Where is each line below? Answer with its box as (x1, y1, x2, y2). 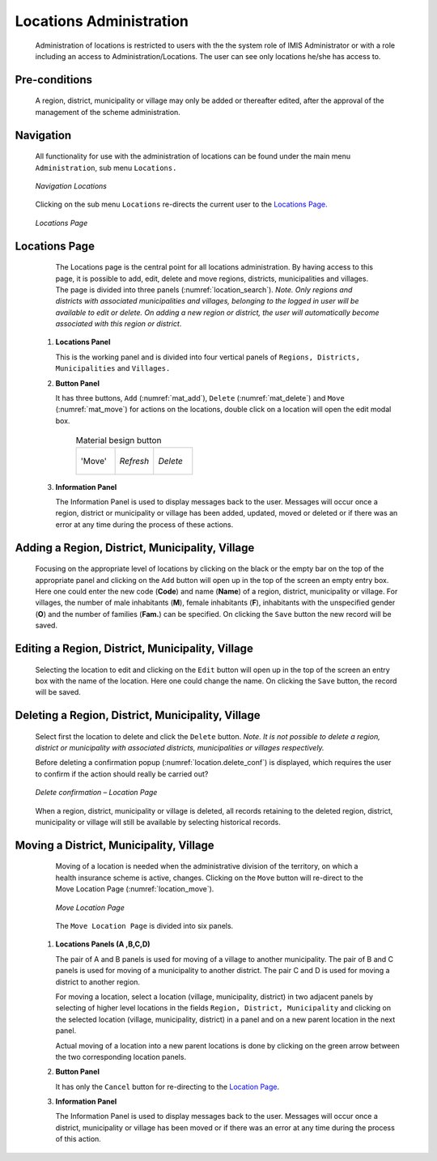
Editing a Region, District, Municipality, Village (15, 641, 254, 655)
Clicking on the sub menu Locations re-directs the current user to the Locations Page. (35, 199, 328, 210)
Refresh (119, 455, 150, 466)
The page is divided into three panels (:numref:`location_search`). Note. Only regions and (55, 284, 353, 295)
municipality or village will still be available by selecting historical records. (35, 818, 281, 827)
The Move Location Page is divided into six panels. (55, 921, 234, 930)
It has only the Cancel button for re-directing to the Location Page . (55, 1082, 279, 1091)
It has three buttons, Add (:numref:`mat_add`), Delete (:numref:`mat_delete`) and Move (55, 393, 346, 403)
